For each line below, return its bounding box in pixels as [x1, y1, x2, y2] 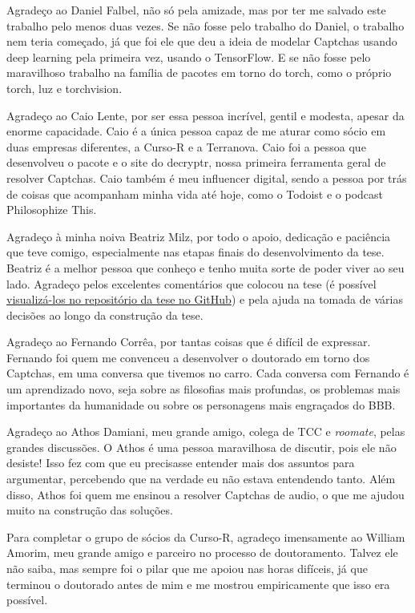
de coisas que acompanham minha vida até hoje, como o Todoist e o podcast [6, 185, 384, 202]
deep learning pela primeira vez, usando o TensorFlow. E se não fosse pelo [6, 48, 371, 65]
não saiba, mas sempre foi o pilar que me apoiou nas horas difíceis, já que [6, 560, 368, 576]
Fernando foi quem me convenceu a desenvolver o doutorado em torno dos [6, 349, 370, 365]
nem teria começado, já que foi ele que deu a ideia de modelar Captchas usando [6, 33, 397, 50]
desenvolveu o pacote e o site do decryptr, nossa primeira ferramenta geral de [6, 154, 386, 171]
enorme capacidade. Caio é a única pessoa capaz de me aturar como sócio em [6, 123, 386, 139]
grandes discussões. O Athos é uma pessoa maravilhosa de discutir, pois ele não [6, 438, 397, 455]
